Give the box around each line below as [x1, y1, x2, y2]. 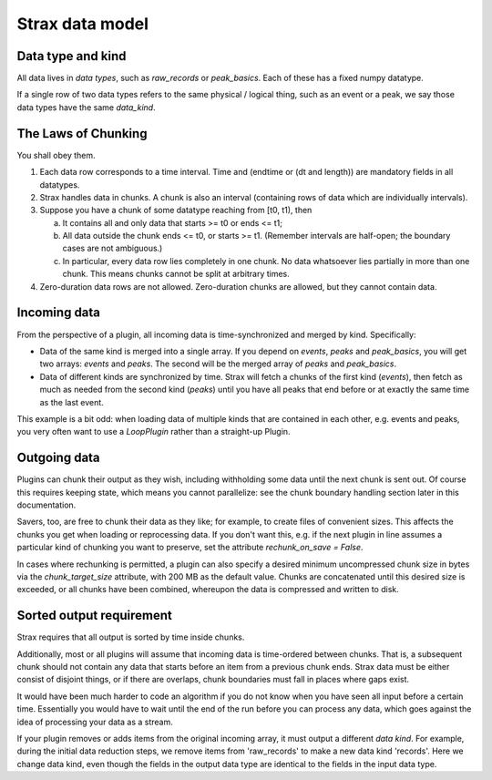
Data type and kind [16, 48, 127, 64]
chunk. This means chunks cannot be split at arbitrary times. [62, 269, 291, 280]
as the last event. [39, 396, 104, 407]
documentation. [16, 499, 77, 510]
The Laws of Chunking [16, 126, 148, 141]
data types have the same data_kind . [16, 101, 156, 113]
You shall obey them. [16, 149, 96, 160]
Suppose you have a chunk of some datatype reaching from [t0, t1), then [39, 205, 313, 216]
